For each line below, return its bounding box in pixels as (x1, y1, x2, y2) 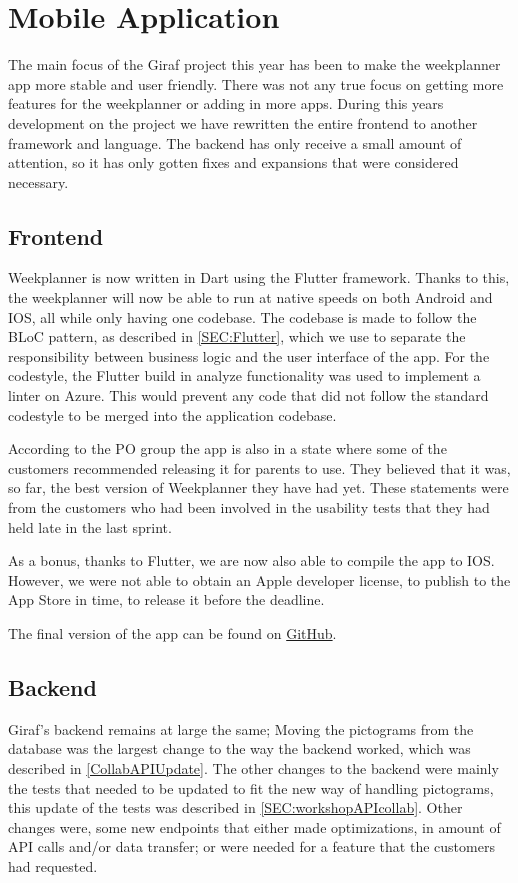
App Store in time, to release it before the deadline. (8, 589, 325, 610)
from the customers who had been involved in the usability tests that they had (8, 497, 490, 518)
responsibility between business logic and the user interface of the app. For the (8, 345, 490, 366)
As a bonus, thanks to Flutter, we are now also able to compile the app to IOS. (8, 550, 495, 571)
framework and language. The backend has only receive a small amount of (8, 132, 462, 153)
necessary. (8, 171, 69, 192)
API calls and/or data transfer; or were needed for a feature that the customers (8, 836, 495, 857)
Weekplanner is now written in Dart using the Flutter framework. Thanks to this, (8, 267, 510, 288)
